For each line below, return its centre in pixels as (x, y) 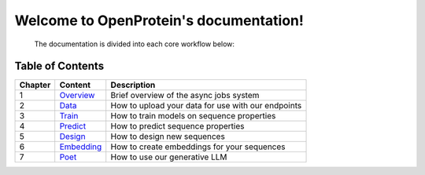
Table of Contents (59, 66)
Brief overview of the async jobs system (185, 96)
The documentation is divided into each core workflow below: (135, 44)
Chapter (35, 85)
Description (133, 85)
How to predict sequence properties (177, 126)
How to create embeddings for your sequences (198, 147)
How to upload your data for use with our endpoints (206, 106)
